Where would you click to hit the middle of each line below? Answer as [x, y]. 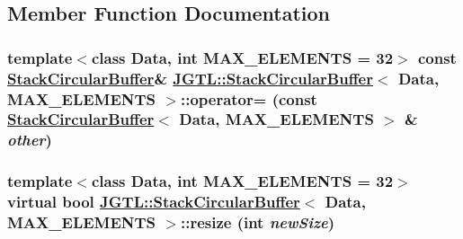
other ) [30, 140]
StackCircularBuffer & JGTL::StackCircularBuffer [190, 78]
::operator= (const [249, 98]
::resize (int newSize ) [258, 222]
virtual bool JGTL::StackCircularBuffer [154, 202]
